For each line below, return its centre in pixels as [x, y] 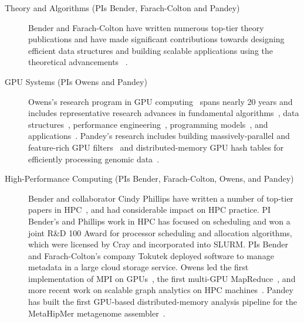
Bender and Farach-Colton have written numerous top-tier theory [146, 27]
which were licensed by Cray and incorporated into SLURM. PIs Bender [158, 244]
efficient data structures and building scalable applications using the [151, 50]
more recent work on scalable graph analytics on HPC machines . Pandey [161, 290]
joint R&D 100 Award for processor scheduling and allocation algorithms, [160, 232]
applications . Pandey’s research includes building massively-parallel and [159, 136]
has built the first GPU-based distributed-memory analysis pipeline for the [163, 302]
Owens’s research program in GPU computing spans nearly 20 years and [161, 101]
